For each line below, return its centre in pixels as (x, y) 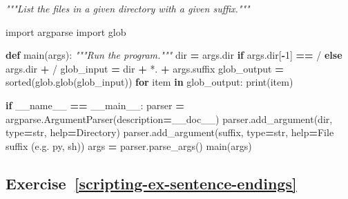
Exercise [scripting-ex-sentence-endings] (151, 183)
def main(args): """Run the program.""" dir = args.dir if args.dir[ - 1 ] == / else (174, 55)
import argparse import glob (66, 31)
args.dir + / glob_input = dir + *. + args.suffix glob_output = (145, 68)
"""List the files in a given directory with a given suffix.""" (128, 8)
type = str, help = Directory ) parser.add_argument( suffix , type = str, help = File (170, 132)
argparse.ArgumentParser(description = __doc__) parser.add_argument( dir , (169, 119)
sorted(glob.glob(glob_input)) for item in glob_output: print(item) (149, 82)
